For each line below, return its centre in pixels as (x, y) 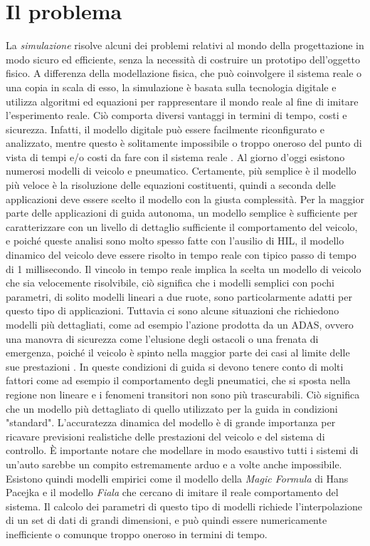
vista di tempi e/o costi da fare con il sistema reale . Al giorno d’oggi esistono (175, 156)
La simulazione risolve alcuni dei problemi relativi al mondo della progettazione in (185, 45)
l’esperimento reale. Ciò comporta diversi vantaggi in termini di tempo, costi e (176, 115)
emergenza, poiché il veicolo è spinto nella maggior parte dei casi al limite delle (178, 352)
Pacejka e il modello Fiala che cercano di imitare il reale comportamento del (172, 492)
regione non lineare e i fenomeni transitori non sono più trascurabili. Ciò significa (183, 394)
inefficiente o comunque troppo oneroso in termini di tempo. (137, 534)
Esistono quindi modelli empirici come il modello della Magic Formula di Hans (177, 478)
